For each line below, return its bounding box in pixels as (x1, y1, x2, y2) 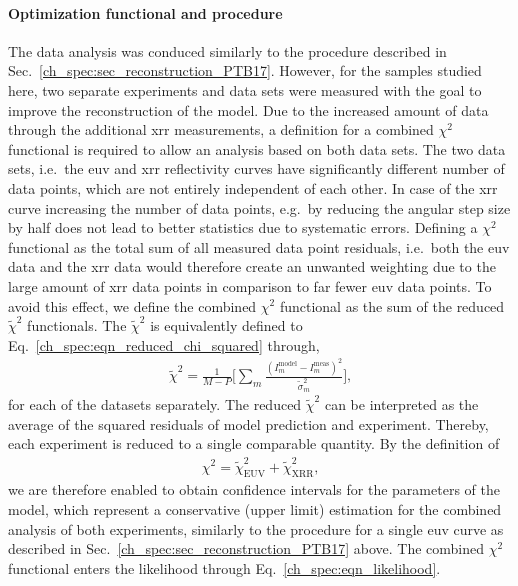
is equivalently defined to (150, 315, 303, 336)
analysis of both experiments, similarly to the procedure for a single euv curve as (8, 518, 504, 539)
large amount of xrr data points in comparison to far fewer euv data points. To (8, 275, 492, 296)
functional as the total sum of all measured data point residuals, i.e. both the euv (8, 236, 510, 257)
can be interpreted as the (324, 394, 479, 415)
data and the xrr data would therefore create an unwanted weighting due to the (8, 256, 496, 277)
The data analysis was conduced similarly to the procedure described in (8, 40, 447, 61)
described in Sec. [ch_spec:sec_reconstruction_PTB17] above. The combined (8, 538, 485, 559)
